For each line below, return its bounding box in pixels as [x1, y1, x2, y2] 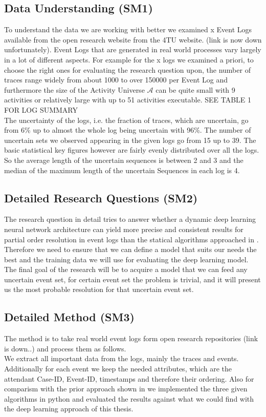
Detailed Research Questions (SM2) [4, 190, 198, 205]
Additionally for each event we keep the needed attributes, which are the [4, 363, 232, 374]
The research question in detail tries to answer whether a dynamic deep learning [4, 214, 256, 224]
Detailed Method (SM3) [4, 309, 135, 325]
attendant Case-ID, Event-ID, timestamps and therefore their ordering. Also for [4, 373, 254, 384]
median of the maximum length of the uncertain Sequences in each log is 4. [4, 164, 240, 175]
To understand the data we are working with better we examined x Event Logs [4, 24, 252, 35]
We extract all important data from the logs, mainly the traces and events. [4, 353, 239, 364]
